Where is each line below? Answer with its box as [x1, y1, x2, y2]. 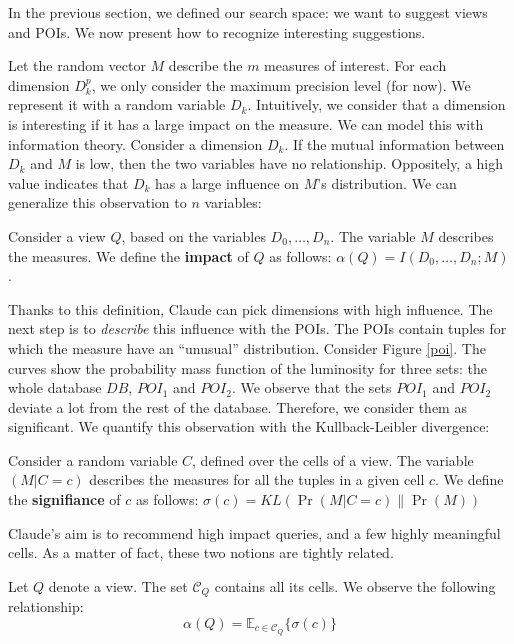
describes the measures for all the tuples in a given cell [89, 469, 425, 490]
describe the [168, 55, 243, 76]
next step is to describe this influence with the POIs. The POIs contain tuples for [8, 318, 507, 339]
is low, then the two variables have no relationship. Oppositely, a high [75, 153, 504, 174]
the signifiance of [8, 489, 121, 510]
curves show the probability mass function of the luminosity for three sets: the [8, 357, 488, 378]
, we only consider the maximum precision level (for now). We [91, 74, 471, 95]
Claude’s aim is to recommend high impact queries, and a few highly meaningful [8, 522, 501, 543]
